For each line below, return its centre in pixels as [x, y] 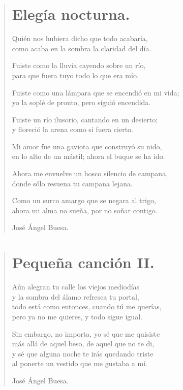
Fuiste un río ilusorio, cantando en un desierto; [85, 119]
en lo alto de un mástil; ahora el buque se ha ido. [88, 156]
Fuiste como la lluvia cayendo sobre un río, [79, 65]
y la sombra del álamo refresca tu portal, [75, 296]
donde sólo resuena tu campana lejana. [72, 183]
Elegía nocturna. [71, 14]
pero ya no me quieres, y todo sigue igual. [77, 316]
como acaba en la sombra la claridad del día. [82, 48]
